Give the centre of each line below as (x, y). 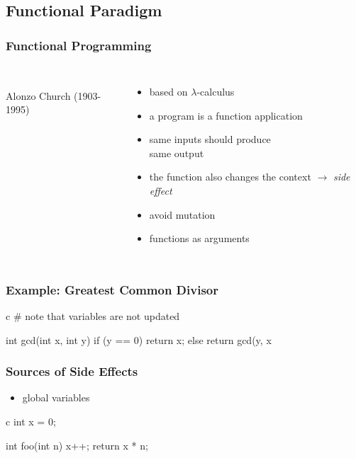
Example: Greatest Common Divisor (112, 289)
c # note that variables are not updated (93, 315)
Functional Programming (79, 45)
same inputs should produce (210, 139)
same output (177, 153)
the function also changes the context (230, 177)
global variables (56, 397)
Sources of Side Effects (72, 371)
